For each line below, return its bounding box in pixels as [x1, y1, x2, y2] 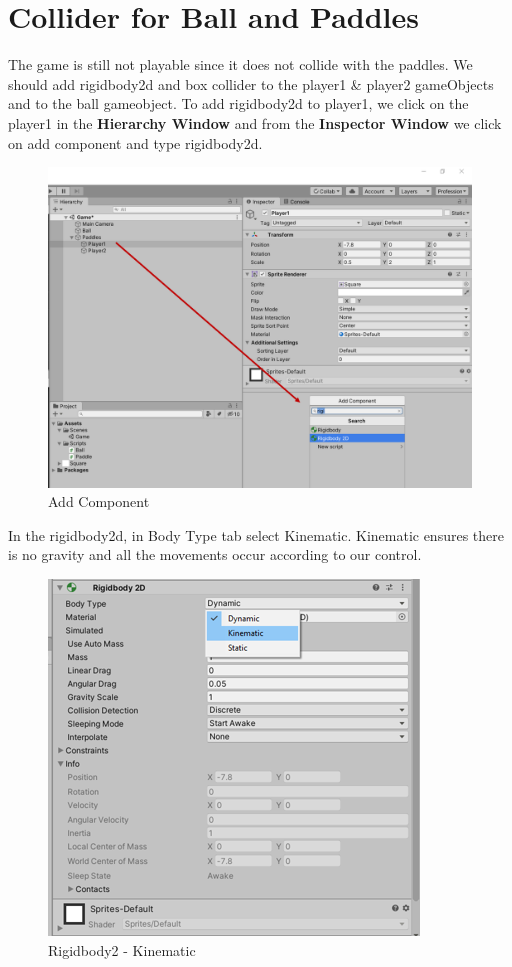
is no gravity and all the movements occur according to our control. [8, 544, 422, 565]
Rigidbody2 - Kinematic [48, 939, 196, 960]
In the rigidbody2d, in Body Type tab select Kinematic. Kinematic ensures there [8, 524, 504, 545]
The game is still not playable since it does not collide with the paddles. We [8, 54, 473, 75]
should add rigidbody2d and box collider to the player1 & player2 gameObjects [8, 73, 494, 94]
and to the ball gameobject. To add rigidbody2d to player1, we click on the [8, 93, 469, 114]
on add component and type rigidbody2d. [8, 132, 263, 153]
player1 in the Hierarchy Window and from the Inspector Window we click [8, 112, 502, 133]
